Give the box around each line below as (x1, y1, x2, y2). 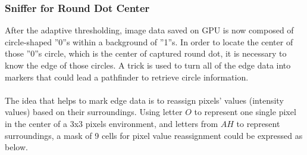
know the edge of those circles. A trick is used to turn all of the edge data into (5, 59, 291, 71)
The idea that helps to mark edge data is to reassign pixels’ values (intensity (5, 94, 284, 106)
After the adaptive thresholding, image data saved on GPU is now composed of (5, 24, 294, 36)
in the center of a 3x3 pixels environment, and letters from (5, 117, 218, 129)
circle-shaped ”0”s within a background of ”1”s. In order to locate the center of (5, 35, 293, 48)
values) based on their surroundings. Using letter (5, 106, 183, 118)
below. (5, 141, 28, 153)
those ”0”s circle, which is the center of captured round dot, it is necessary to (5, 47, 287, 60)
